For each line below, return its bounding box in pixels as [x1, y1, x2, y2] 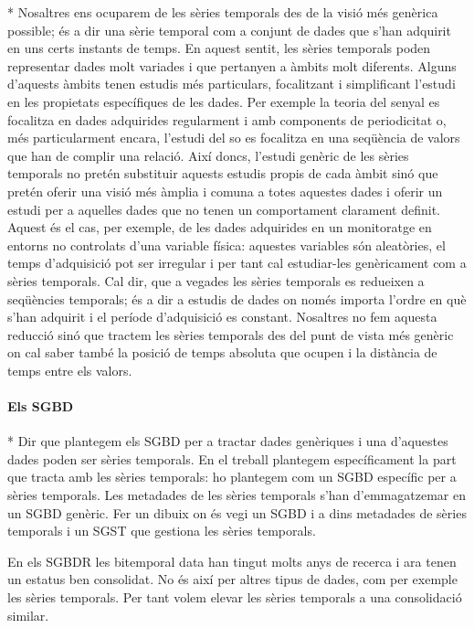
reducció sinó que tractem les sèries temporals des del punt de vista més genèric [7, 325, 454, 344]
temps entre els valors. [7, 360, 132, 379]
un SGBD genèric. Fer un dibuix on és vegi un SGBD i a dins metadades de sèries [7, 503, 467, 522]
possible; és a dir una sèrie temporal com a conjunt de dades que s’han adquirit [7, 20, 451, 39]
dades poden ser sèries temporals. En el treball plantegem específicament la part [7, 449, 457, 468]
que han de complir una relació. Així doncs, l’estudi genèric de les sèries [7, 145, 409, 165]
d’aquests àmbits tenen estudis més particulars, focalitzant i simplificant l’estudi [7, 74, 456, 93]
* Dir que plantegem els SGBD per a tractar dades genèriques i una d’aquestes [7, 431, 448, 451]
